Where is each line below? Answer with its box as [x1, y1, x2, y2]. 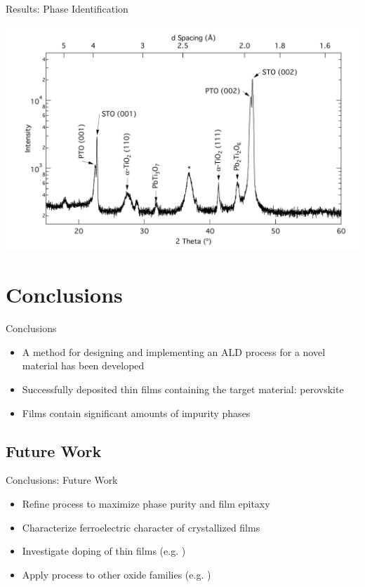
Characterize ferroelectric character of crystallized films [22, 520, 260, 534]
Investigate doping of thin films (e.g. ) [22, 543, 186, 558]
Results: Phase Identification [6, 1, 128, 15]
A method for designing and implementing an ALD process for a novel [22, 344, 326, 359]
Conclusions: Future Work [6, 473, 118, 487]
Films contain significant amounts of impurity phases [22, 405, 251, 420]
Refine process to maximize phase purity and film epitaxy [22, 496, 270, 510]
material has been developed [22, 358, 145, 373]
